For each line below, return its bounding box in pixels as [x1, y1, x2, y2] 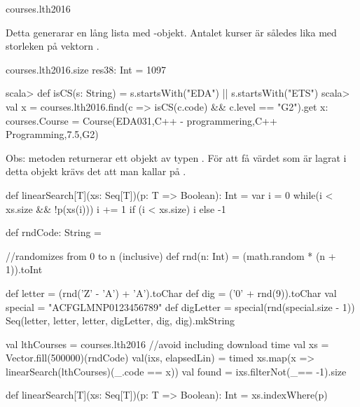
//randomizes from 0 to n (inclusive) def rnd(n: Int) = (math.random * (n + [6, 248, 336, 263]
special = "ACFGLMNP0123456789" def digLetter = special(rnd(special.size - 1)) [6, 299, 355, 314]
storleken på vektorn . [6, 39, 99, 53]
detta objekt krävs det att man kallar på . [6, 164, 186, 179]
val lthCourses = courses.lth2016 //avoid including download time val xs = [6, 336, 329, 351]
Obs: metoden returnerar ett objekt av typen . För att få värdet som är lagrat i [6, 150, 347, 165]
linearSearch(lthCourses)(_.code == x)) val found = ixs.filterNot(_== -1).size [6, 364, 347, 378]
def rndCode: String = [6, 225, 102, 240]
